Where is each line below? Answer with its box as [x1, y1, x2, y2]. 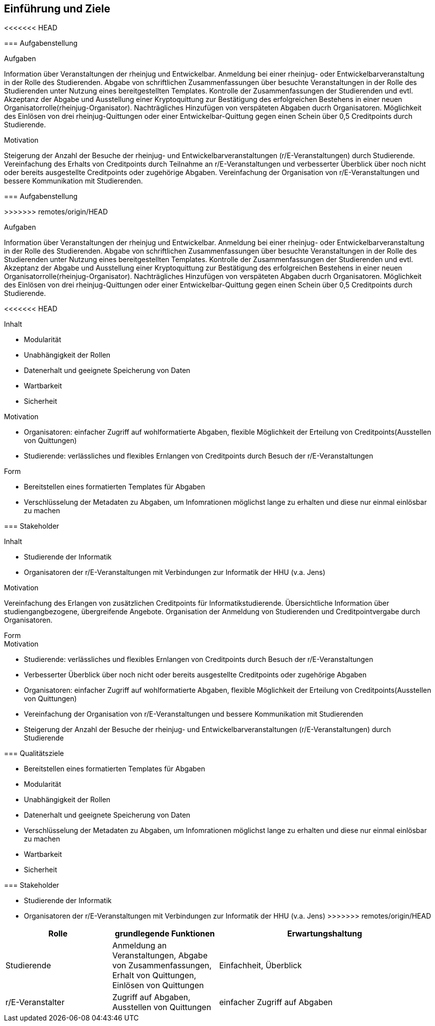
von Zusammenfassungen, [112, 960, 212, 971]
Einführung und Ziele [4, 2, 110, 15]
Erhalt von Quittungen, [112, 970, 196, 981]
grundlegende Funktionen [114, 929, 215, 939]
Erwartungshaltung [287, 929, 362, 939]
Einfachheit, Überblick [219, 960, 302, 971]
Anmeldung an [112, 940, 167, 951]
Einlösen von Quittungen [112, 980, 204, 991]
